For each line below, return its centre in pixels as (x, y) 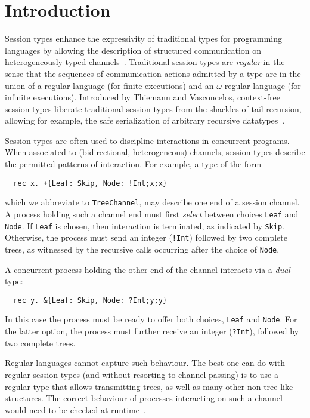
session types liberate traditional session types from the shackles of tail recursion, (153, 108)
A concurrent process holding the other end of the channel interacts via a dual (148, 269)
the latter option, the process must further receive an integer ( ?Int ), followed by (152, 331)
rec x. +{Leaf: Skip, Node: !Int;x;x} (90, 183)
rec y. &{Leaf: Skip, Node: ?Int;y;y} (90, 300)
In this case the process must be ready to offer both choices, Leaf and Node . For (151, 319)
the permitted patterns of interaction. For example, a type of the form (133, 164)
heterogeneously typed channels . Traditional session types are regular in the (145, 62)
